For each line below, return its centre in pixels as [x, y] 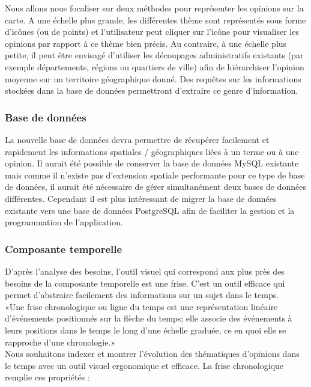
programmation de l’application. [64, 222]
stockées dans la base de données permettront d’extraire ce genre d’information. [152, 90]
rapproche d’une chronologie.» [60, 342]
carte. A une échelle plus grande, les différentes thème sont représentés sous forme [155, 20]
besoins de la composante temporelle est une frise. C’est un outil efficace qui [145, 283]
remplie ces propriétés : [47, 377]
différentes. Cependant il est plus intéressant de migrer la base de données [141, 198]
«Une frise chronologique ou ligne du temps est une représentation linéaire [141, 306]
